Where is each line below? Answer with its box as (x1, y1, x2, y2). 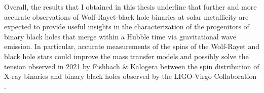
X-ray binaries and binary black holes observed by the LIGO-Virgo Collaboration (4, 71, 257, 81)
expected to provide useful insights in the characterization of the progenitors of (4, 21, 249, 32)
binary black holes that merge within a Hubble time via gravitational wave (4, 31, 236, 41)
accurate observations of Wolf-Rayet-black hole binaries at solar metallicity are (4, 11, 249, 22)
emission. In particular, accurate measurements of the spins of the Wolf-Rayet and (4, 41, 260, 52)
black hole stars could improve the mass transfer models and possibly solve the (4, 51, 249, 61)
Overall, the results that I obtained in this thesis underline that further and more (4, 2, 257, 12)
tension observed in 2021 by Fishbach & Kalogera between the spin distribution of (4, 61, 259, 71)
